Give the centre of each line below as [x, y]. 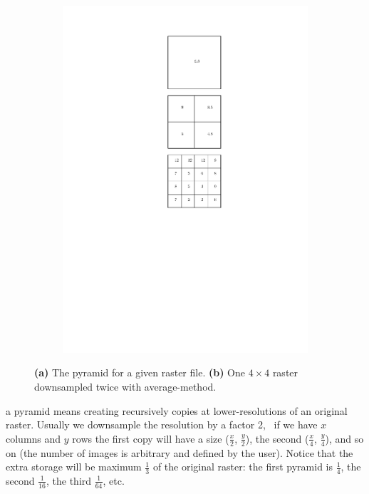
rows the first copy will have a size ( [151, 438]
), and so [344, 438]
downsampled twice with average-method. [125, 386]
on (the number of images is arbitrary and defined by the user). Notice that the [180, 452]
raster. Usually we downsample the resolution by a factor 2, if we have [162, 424]
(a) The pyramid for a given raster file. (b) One [140, 372]
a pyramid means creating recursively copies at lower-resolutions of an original [177, 410]
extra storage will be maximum [74, 467]
